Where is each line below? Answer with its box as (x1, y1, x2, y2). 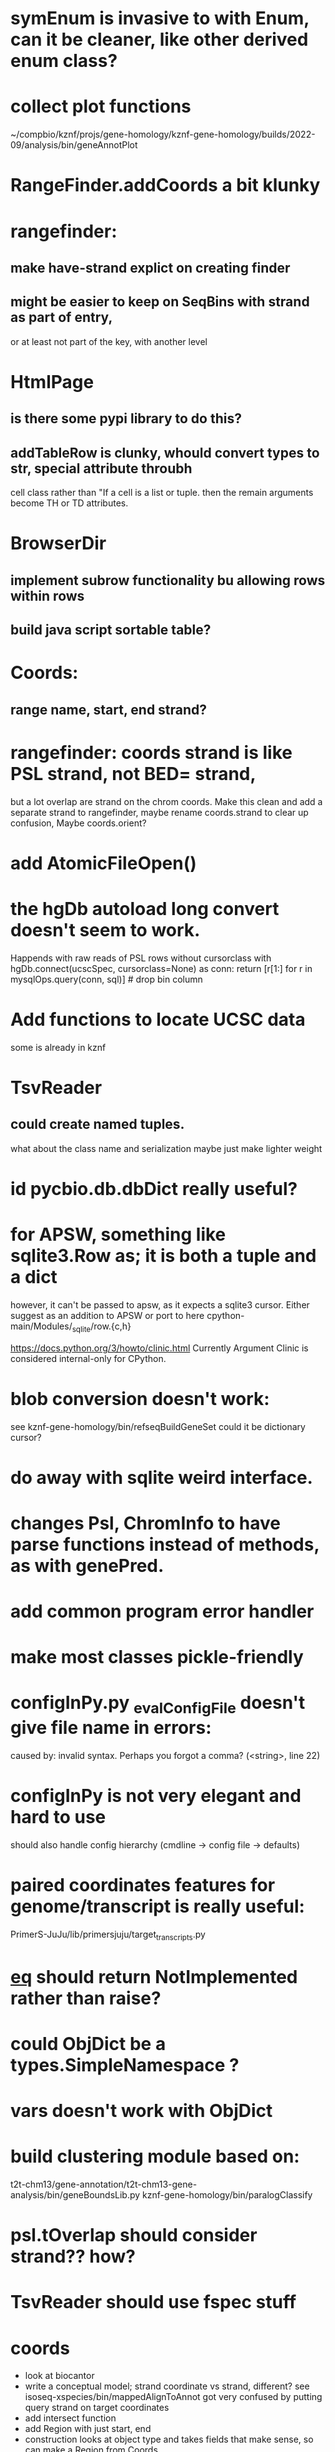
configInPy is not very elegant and (10, 1784, 302, 1807)
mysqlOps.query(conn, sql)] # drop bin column (10, 973, 203, 985)
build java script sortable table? (10, 622, 212, 639)
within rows (10, 587, 85, 604)
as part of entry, (10, 309, 113, 326)
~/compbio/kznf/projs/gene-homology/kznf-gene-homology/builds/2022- (10, 128, 316, 141)
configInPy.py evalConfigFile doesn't (10, 1692, 306, 1718)
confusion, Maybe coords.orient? (10, 817, 147, 829)
